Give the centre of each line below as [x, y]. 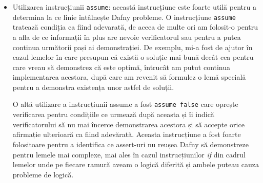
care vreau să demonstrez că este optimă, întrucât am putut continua [122, 67]
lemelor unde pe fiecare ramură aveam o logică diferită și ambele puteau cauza [136, 164]
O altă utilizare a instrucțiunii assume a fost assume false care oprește [125, 104]
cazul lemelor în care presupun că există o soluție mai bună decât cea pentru [133, 57]
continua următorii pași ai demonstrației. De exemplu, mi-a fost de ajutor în [133, 47]
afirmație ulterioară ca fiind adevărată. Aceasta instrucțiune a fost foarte [127, 134]
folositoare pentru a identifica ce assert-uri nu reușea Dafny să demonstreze [130, 144]
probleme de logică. [43, 174]
